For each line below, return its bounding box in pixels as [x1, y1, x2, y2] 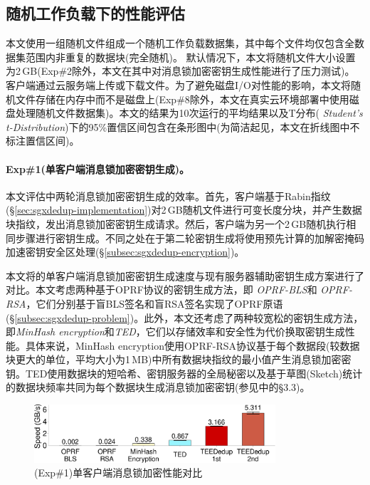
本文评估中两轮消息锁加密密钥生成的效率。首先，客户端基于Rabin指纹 [6, 188, 331, 203]
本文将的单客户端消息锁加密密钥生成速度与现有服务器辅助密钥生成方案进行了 [6, 268, 364, 283]
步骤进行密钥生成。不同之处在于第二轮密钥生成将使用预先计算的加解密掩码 [15, 230, 364, 245]
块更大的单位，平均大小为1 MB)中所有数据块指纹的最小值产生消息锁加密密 [6, 352, 351, 367]
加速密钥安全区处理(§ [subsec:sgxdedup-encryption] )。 [6, 244, 245, 259]
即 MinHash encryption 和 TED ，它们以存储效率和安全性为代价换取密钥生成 [6, 324, 345, 339]
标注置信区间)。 [6, 133, 80, 148]
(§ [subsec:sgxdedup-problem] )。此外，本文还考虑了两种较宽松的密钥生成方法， [6, 310, 364, 325]
